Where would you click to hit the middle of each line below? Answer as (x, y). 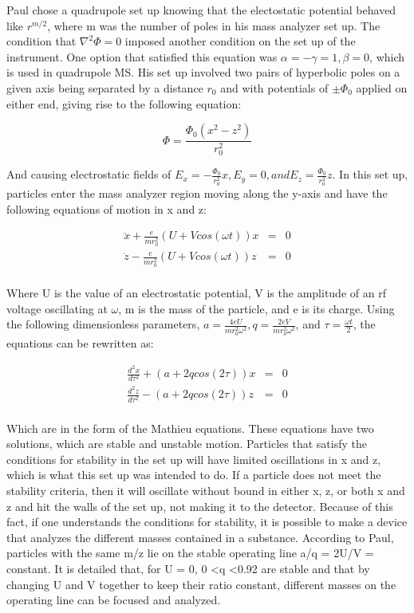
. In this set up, (370, 174)
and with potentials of (274, 87)
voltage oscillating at (57, 308)
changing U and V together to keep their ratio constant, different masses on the (201, 584)
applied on (382, 87)
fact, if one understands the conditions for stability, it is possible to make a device (207, 522)
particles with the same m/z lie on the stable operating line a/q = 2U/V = (190, 553)
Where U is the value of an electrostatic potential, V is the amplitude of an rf (196, 293)
